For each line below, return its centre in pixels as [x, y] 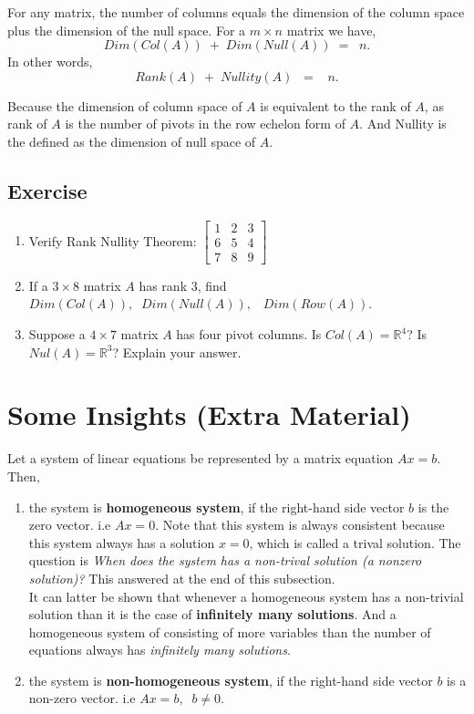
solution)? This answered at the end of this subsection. [182, 578]
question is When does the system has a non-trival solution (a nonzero [225, 560]
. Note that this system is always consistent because [300, 525]
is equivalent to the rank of [335, 105]
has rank [163, 285]
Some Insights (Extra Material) [209, 414]
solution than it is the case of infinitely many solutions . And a [212, 614]
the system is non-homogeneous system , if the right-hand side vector [231, 680]
